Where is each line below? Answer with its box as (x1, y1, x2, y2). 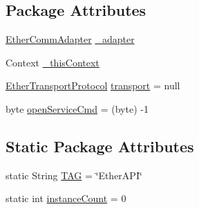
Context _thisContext (6, 55, 99, 69)
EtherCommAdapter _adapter (6, 32, 135, 46)
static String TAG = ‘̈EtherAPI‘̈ (6, 167, 142, 182)
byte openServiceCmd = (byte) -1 (6, 101, 149, 116)
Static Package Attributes (6, 135, 194, 156)
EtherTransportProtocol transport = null (6, 78, 180, 93)
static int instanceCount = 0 (6, 191, 126, 206)
